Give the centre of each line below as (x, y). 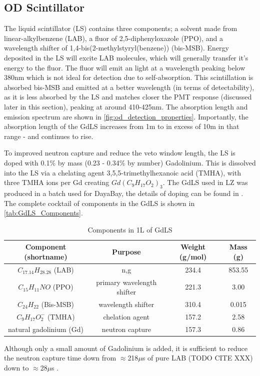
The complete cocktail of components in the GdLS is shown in (99, 203)
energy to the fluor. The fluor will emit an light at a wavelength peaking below (125, 67)
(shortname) (46, 256)
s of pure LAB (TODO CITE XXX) (197, 358)
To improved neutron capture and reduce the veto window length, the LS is (120, 153)
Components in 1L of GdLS (130, 229)
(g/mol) (193, 256)
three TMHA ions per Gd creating (57, 182)
